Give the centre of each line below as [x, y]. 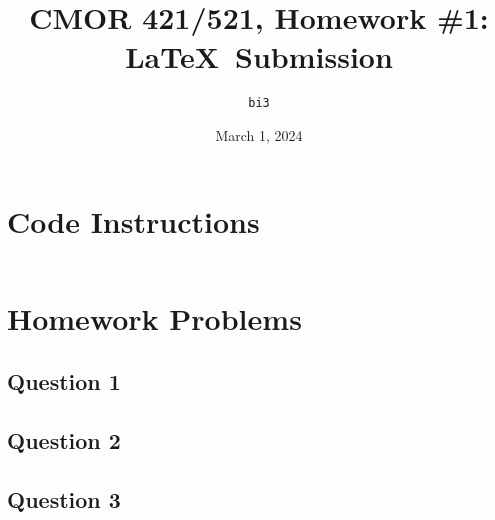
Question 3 [64, 498]
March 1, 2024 [259, 134]
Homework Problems [154, 317]
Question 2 [64, 440]
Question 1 [64, 381]
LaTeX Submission [259, 56]
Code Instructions [133, 220]
